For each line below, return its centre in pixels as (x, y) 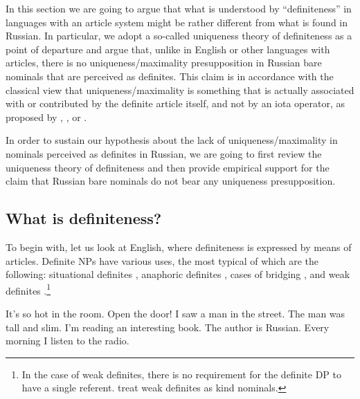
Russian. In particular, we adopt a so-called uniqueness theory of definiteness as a (179, 36)
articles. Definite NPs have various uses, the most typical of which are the (162, 260)
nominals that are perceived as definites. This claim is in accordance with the (170, 76)
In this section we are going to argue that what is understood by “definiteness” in (179, 8)
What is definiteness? (84, 218)
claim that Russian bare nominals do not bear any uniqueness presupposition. (171, 181)
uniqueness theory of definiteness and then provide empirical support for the (168, 167)
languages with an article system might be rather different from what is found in (177, 22)
